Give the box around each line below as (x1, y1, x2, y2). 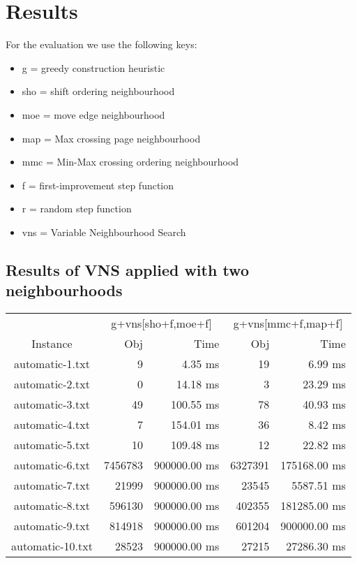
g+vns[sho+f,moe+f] (111, 315, 212, 332)
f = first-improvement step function (22, 177, 174, 192)
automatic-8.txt (14, 497, 90, 514)
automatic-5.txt (14, 437, 90, 453)
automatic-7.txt (14, 477, 90, 494)
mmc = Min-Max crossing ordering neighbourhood (22, 154, 239, 169)
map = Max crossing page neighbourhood (22, 131, 201, 145)
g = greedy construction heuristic (22, 60, 165, 75)
